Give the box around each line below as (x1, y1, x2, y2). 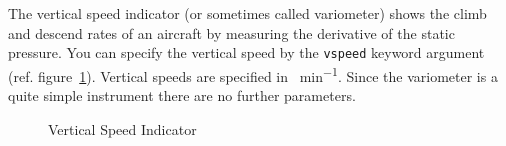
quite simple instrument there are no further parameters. (8, 85, 356, 106)
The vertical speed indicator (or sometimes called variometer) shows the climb (8, 3, 487, 23)
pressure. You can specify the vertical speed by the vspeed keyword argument (8, 42, 485, 63)
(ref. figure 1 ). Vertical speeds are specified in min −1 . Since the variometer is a (8, 62, 498, 86)
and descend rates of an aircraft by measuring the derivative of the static (8, 22, 455, 43)
